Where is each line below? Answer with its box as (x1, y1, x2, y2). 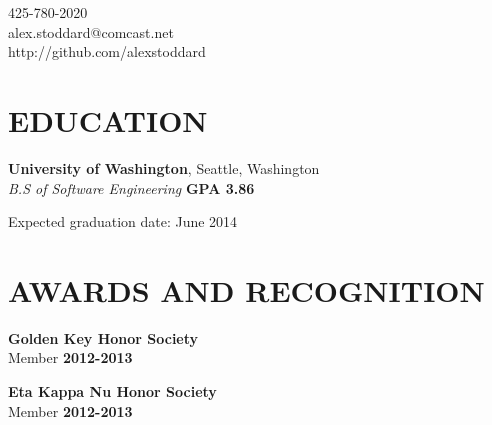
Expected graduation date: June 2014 (8, 211, 238, 232)
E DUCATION (8, 99, 208, 140)
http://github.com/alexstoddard (8, 41, 206, 62)
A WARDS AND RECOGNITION (8, 269, 485, 310)
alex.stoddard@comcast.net (8, 21, 174, 42)
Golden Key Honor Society (8, 327, 199, 348)
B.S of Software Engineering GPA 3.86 (8, 177, 255, 198)
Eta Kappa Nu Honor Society (8, 381, 217, 401)
